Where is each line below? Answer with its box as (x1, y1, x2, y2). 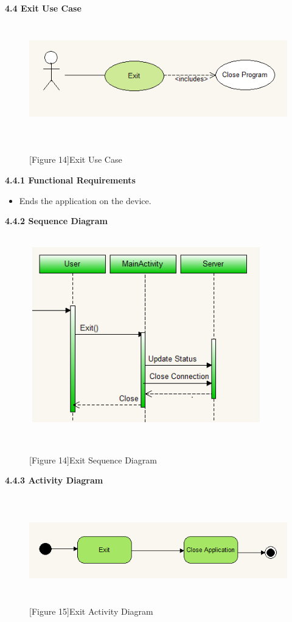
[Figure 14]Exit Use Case (29, 153, 122, 166)
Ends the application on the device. (19, 194, 151, 207)
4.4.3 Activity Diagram (5, 474, 103, 487)
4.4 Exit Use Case (5, 2, 82, 14)
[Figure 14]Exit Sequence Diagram (29, 453, 157, 466)
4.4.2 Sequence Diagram (5, 214, 108, 227)
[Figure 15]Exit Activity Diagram (29, 604, 153, 617)
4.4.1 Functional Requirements (5, 173, 136, 186)
